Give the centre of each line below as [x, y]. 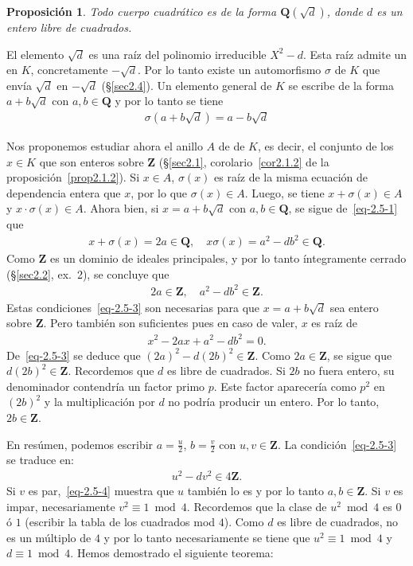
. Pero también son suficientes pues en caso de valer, [171, 323]
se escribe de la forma [341, 85]
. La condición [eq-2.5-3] [337, 444]
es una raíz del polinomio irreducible [177, 54]
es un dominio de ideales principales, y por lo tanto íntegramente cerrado [228, 258]
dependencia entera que [64, 192]
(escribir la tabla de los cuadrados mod [120, 522]
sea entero [354, 307]
